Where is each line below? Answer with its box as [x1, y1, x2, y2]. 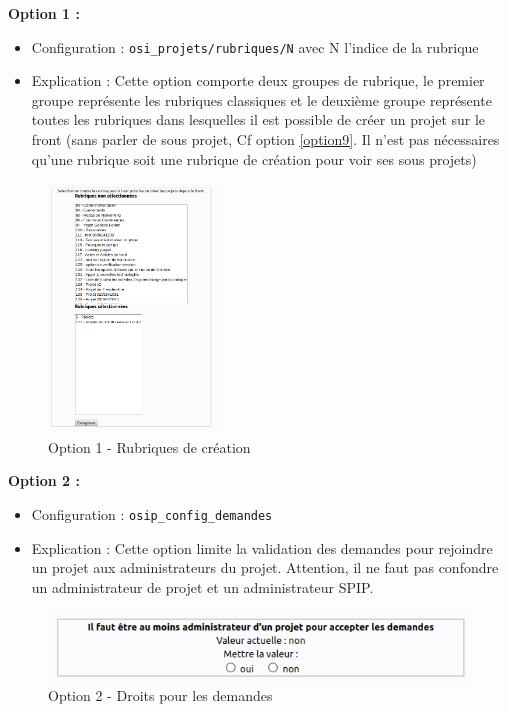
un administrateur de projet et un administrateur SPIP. [31, 576, 374, 597]
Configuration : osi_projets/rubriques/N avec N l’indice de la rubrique [31, 36, 479, 57]
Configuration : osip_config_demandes [31, 503, 273, 524]
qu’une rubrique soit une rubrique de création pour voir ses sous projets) [31, 148, 477, 169]
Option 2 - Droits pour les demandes [48, 685, 273, 706]
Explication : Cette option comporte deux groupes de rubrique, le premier [31, 70, 485, 91]
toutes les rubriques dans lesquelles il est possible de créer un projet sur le [31, 109, 486, 130]
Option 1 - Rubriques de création [48, 436, 251, 457]
